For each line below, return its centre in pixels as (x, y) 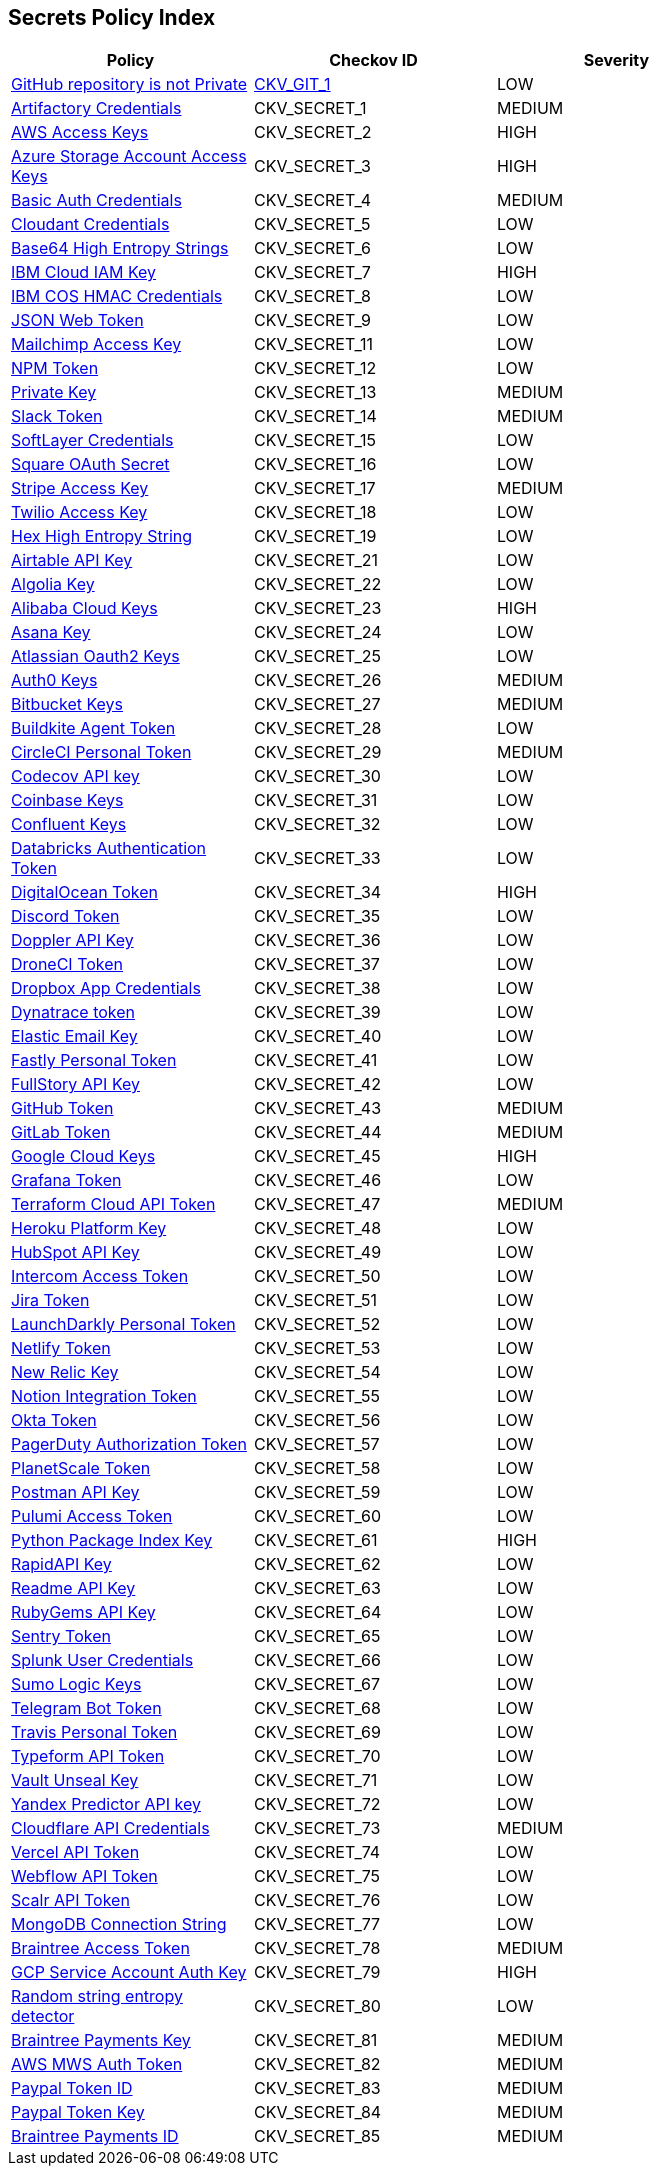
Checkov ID (373, 60)
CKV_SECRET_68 (317, 1708)
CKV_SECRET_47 (317, 1204)
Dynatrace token (73, 1012)
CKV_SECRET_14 (315, 416)
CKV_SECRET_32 (317, 824)
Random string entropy (97, 1996)
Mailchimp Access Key (96, 344)
